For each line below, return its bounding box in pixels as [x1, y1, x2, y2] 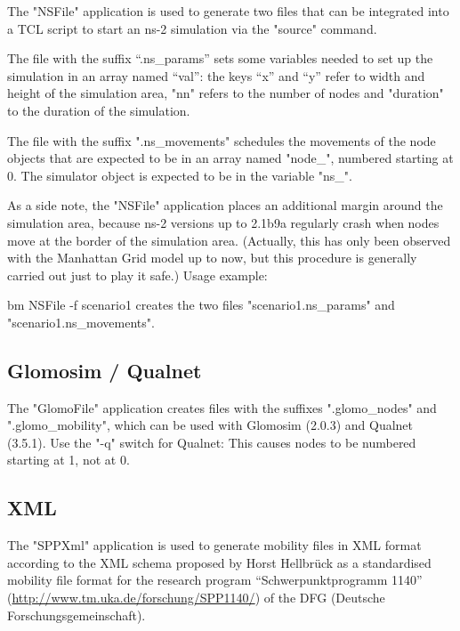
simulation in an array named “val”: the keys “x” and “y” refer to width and [7, 66, 425, 85]
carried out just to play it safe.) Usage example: [7, 265, 268, 284]
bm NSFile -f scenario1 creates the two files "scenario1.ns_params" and [7, 295, 395, 314]
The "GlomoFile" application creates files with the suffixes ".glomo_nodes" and [7, 398, 437, 417]
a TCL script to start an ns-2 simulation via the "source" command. [7, 19, 377, 37]
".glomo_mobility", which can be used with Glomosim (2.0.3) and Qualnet [7, 416, 414, 434]
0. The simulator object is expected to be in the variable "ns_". [7, 166, 352, 184]
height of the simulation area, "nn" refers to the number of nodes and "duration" [7, 84, 444, 102]
